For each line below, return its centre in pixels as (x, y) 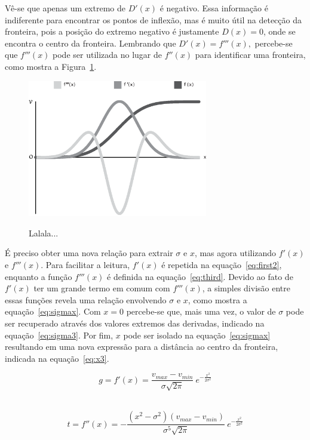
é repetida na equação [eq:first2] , (222, 264)
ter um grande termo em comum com (102, 288)
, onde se (279, 31)
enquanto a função (39, 276)
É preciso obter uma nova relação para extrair (89, 253)
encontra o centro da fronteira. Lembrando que (90, 43)
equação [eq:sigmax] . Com (53, 311)
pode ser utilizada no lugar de (108, 55)
